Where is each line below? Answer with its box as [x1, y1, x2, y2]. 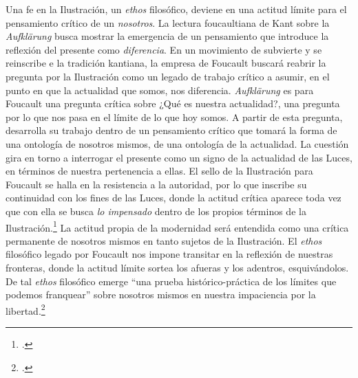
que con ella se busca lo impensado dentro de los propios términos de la [6, 203, 306, 218]
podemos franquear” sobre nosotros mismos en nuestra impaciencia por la [6, 287, 316, 302]
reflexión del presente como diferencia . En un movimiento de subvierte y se [6, 42, 322, 56]
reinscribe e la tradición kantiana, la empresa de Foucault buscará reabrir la [6, 56, 326, 70]
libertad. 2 [6, 301, 45, 318]
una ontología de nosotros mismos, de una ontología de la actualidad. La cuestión [6, 136, 349, 151]
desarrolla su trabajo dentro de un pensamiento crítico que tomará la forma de [6, 123, 337, 137]
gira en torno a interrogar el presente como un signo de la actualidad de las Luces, [6, 150, 352, 164]
